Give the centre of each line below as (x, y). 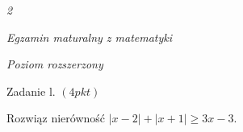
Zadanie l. (31, 91)
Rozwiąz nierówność (56, 118)
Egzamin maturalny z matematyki (90, 37)
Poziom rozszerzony (55, 64)
